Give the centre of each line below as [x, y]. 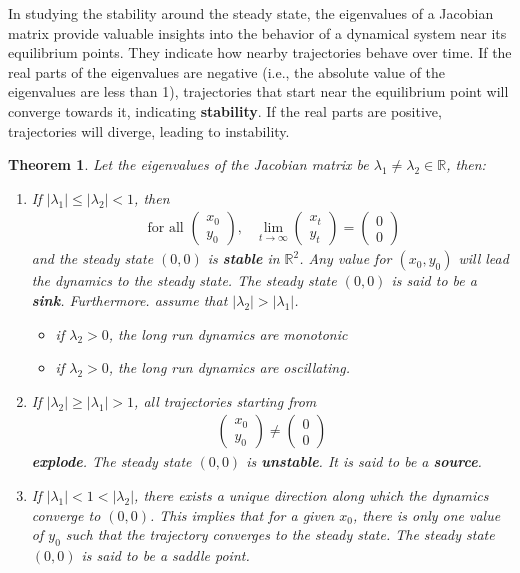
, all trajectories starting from [225, 400]
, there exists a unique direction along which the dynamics [311, 494]
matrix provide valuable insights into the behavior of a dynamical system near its [257, 32]
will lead [483, 258]
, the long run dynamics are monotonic [228, 333]
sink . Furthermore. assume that [129, 299]
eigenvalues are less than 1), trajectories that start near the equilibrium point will [258, 91]
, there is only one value [426, 514]
